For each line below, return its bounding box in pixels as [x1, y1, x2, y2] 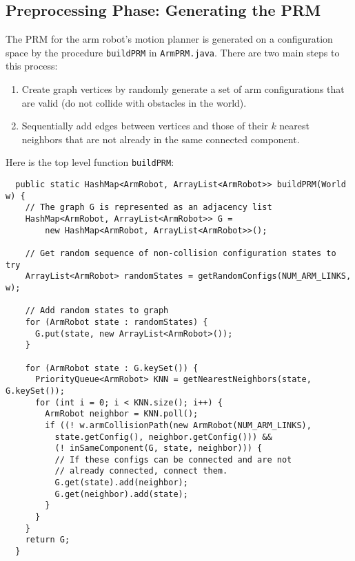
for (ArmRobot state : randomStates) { [25, 317, 208, 327]
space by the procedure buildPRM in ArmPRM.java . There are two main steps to [6, 45, 340, 59]
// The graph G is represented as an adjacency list [25, 202, 272, 213]
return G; [25, 535, 70, 545]
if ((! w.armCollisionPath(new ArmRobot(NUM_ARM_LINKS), [45, 420, 312, 430]
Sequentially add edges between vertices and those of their [21, 118, 268, 133]
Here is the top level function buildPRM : [6, 155, 174, 169]
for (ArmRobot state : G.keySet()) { [25, 363, 199, 373]
